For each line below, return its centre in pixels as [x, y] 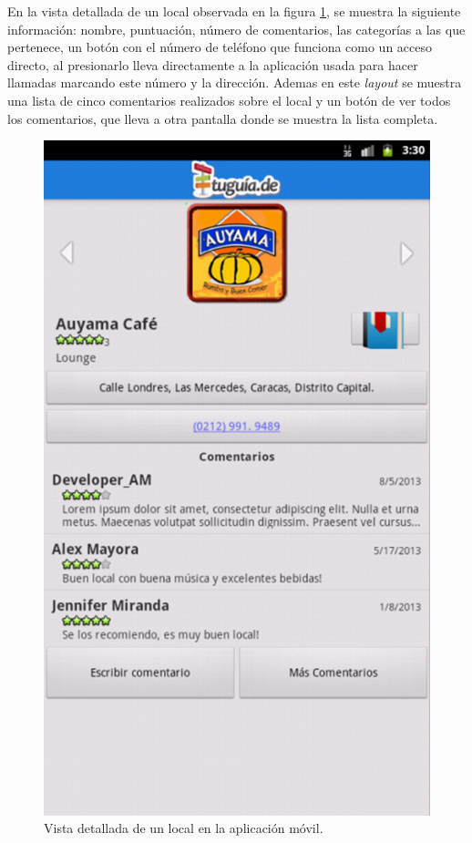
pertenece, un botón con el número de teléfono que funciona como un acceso [220, 47]
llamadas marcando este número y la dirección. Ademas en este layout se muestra [235, 82]
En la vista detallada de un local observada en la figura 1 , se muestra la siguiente [234, 11]
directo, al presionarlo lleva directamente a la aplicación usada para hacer [213, 64]
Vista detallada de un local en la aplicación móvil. [184, 828]
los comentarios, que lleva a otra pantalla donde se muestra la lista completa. [223, 118]
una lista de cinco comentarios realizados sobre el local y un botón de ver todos [229, 100]
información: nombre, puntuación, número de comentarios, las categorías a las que [236, 29]
